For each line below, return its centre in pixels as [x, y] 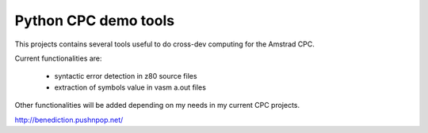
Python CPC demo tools [94, 20]
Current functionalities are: [58, 58]
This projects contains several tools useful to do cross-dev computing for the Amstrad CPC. [164, 44]
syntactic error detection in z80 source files [126, 76]
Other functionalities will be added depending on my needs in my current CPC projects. [157, 105]
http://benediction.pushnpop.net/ [69, 120]
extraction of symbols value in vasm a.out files [130, 87]
